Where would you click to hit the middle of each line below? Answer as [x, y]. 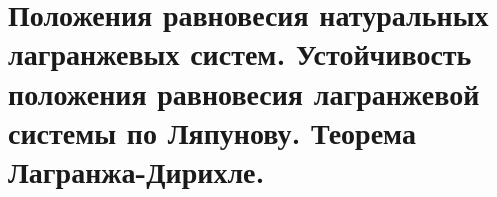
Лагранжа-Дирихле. [136, 170]
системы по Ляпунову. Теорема [212, 131]
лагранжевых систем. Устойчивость [240, 53]
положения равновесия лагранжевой [244, 92]
